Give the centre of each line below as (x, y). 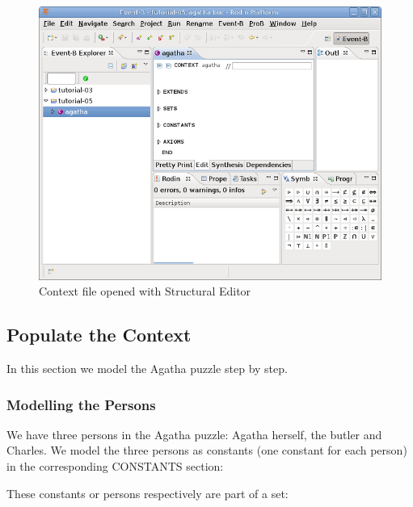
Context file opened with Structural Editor (145, 291)
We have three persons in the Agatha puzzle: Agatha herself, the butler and (194, 434)
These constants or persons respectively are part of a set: (147, 493)
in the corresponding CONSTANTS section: (115, 465)
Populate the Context (99, 335)
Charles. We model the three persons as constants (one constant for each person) (207, 450)
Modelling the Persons (81, 404)
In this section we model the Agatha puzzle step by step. (147, 368)
